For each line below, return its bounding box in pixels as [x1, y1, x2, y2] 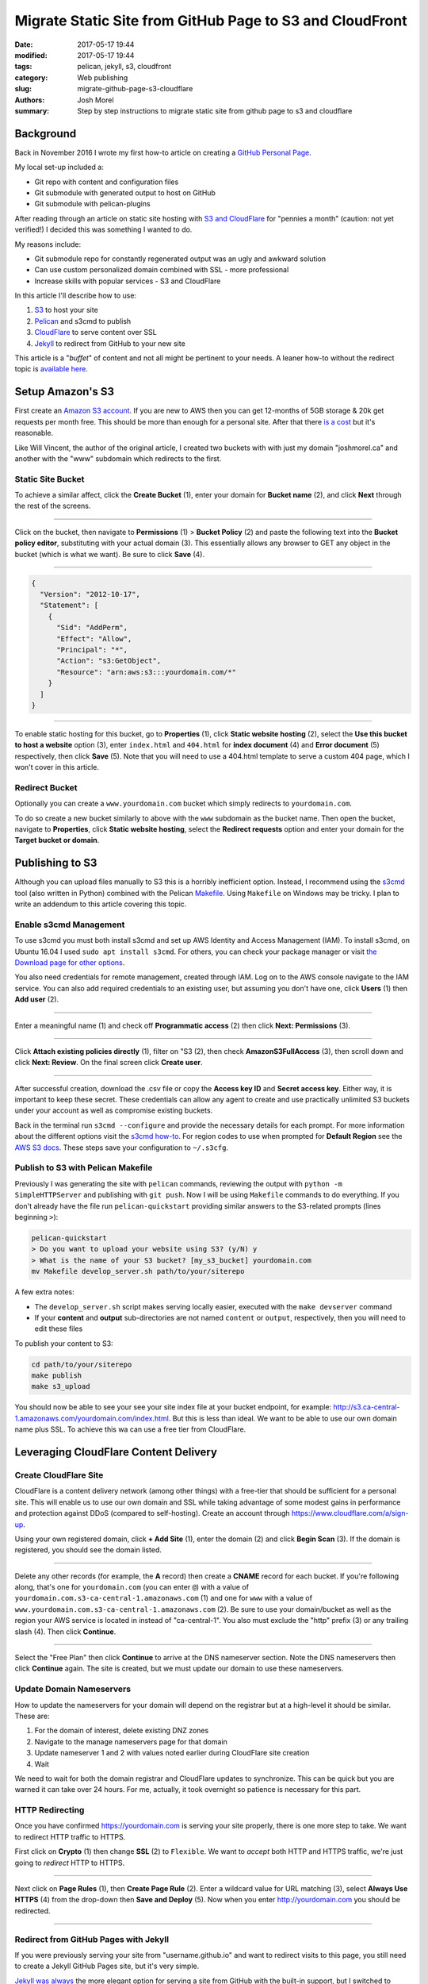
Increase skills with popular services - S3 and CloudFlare [34, 276, 221, 286]
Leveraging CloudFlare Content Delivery [14, 1445, 218, 1459]
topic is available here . [14, 364, 89, 374]
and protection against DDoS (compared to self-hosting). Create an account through [14, 1509, 290, 1518]
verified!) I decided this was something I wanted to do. [14, 225, 193, 234]
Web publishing [77, 72, 128, 83]
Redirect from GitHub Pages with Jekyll [14, 1933, 170, 1944]
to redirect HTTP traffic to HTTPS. [14, 1832, 126, 1841]
